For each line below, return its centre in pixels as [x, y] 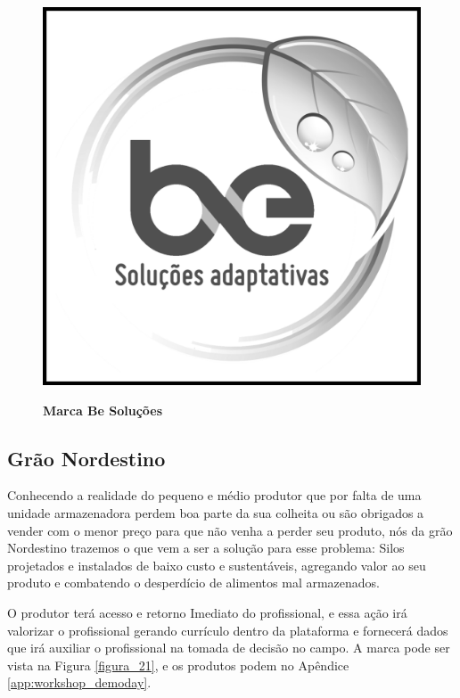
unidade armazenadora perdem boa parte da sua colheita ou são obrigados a [216, 512]
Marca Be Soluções [103, 410]
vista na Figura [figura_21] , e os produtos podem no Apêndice [178, 665]
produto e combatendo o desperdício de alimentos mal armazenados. [193, 583]
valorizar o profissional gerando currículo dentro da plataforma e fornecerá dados [228, 630]
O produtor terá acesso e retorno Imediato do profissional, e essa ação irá [207, 612]
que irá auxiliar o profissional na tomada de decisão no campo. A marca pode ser [229, 648]
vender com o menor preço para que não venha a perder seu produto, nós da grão [230, 530]
